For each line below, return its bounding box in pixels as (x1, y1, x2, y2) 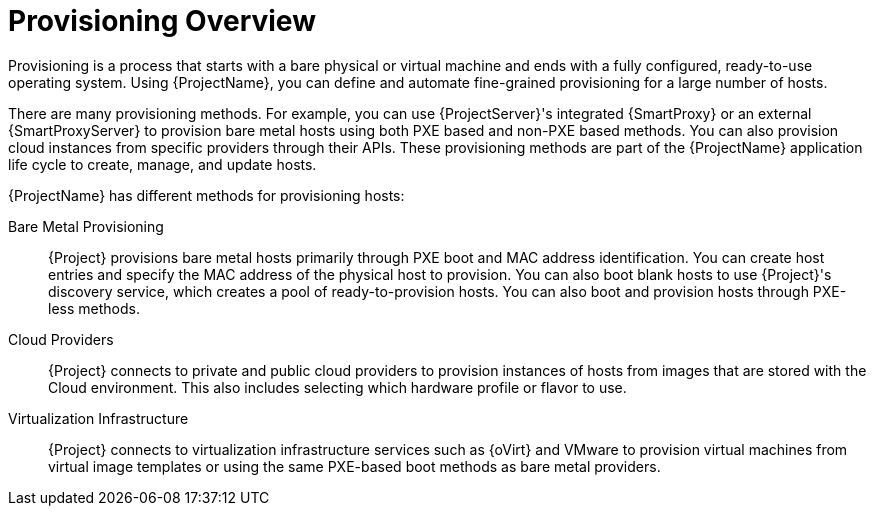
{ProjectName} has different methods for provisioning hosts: (8, 186, 405, 204)
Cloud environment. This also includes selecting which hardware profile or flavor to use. (48, 378, 627, 396)
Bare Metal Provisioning (8, 217, 164, 235)
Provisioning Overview (8, 4, 316, 38)
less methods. (48, 299, 140, 317)
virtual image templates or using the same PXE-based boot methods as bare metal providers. (48, 457, 661, 475)
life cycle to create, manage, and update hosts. (8, 155, 317, 173)
